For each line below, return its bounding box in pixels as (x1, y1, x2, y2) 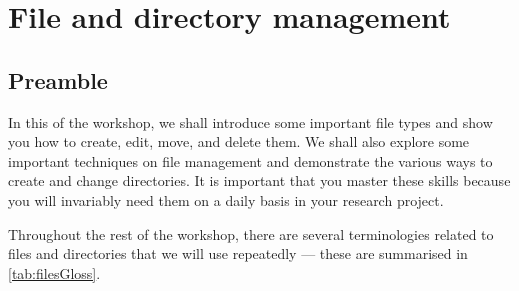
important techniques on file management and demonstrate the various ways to (8, 150, 493, 171)
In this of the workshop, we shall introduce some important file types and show (8, 111, 493, 132)
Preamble (8, 64, 108, 95)
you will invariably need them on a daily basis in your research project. (8, 189, 444, 210)
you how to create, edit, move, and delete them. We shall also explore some (8, 131, 470, 152)
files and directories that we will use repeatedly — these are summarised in (8, 243, 468, 264)
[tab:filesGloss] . (8, 262, 101, 283)
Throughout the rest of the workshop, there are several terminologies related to (8, 223, 494, 244)
